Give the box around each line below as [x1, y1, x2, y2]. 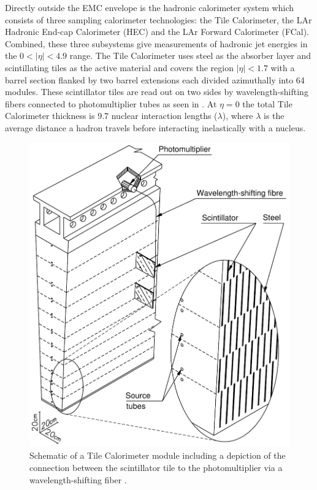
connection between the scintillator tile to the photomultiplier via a [29, 461, 283, 473]
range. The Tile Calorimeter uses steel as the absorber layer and [69, 49, 311, 62]
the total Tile [242, 97, 292, 110]
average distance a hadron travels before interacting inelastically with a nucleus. [5, 121, 306, 134]
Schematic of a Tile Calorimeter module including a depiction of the [29, 449, 286, 462]
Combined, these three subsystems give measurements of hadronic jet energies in [5, 37, 308, 50]
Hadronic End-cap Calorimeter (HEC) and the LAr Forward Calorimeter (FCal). [5, 25, 309, 38]
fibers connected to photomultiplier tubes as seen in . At [5, 97, 217, 110]
